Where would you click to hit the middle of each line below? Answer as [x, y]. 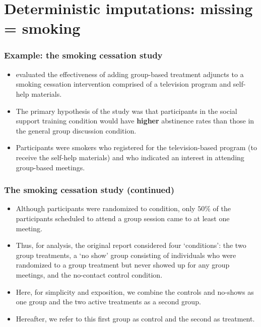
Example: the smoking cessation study [83, 55]
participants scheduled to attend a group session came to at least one [123, 218]
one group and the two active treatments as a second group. [108, 302]
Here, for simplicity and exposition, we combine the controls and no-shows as [135, 291]
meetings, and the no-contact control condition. [89, 274]
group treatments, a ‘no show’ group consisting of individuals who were [126, 255]
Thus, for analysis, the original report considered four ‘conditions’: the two [131, 245]
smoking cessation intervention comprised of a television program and [123, 84]
